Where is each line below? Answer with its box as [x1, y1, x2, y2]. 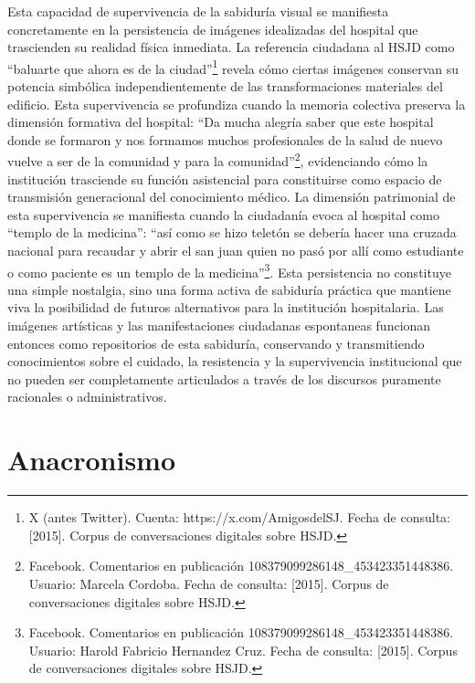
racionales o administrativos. [7, 387, 167, 406]
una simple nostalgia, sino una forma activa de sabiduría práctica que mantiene [7, 279, 451, 299]
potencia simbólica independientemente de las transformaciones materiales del [7, 77, 443, 96]
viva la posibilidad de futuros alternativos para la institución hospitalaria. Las [7, 298, 444, 317]
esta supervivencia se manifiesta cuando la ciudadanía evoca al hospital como [7, 205, 439, 224]
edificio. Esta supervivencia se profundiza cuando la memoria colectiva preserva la [7, 94, 466, 113]
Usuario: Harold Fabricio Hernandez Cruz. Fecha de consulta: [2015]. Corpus [28, 640, 458, 659]
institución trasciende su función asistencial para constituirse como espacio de [7, 169, 442, 188]
